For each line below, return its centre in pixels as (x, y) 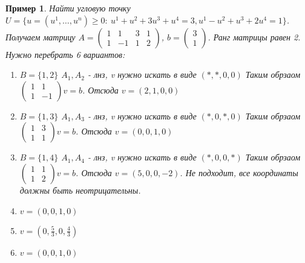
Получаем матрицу (41, 36)
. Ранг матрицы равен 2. (254, 36)
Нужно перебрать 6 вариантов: (65, 54)
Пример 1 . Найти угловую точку (68, 8)
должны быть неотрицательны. (80, 190)
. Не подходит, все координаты (239, 172)
